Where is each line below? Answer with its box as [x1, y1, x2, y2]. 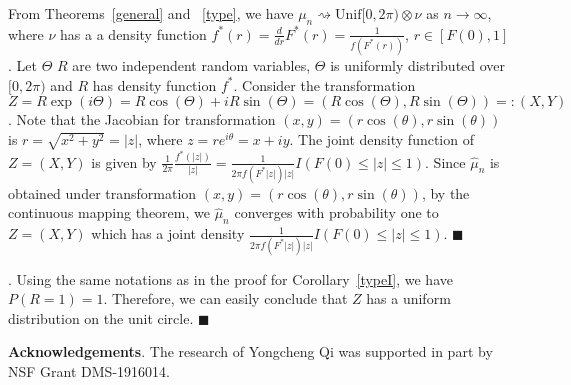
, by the [421, 182, 470, 203]
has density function [92, 74, 217, 95]
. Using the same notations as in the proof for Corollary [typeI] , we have [8, 268, 453, 289]
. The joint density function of [289, 128, 474, 149]
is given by [91, 151, 157, 172]
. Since [425, 151, 466, 172]
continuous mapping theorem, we [8, 202, 210, 223]
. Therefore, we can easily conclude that [103, 288, 348, 309]
